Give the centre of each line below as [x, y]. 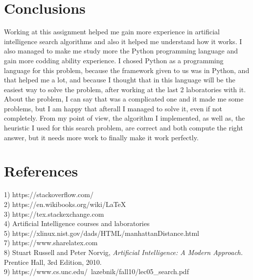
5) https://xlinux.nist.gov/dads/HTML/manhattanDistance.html [102, 233]
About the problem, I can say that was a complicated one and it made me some [124, 99]
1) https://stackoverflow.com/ [49, 194]
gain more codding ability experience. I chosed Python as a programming [114, 60]
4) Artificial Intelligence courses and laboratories [77, 223]
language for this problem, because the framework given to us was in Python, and [127, 70]
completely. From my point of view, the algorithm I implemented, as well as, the [125, 118]
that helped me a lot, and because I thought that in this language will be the [120, 80]
